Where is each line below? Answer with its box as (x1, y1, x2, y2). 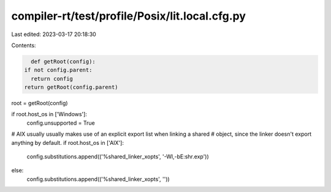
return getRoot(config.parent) (24, 84, 119, 91)
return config (31, 75, 74, 82)
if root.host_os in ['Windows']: (11, 111, 87, 118)
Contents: (11, 42, 36, 49)
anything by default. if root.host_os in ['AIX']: (11, 139, 124, 146)
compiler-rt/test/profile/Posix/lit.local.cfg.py (11, 9, 246, 23)
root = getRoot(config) (11, 100, 68, 107)
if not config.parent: (24, 67, 93, 73)
